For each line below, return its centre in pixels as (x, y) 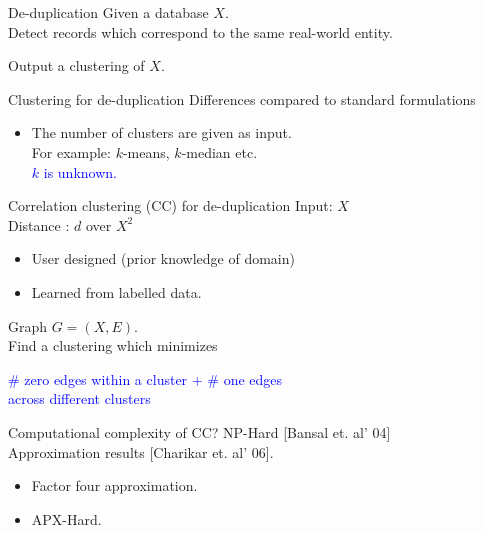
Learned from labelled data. (116, 291)
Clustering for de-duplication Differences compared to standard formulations (242, 98)
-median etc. (219, 151)
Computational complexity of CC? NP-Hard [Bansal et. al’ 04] (199, 431)
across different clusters (79, 398)
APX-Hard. (66, 518)
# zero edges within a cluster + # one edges (145, 378)
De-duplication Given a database (108, 12)
